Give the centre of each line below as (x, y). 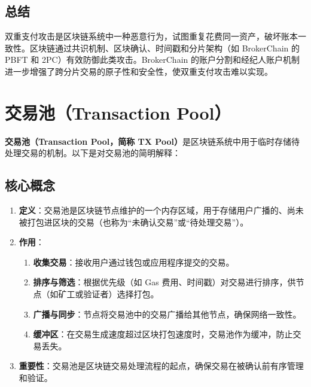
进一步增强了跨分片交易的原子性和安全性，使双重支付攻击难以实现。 (139, 71)
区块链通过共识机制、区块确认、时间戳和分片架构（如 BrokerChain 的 (164, 48)
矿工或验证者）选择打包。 (109, 294)
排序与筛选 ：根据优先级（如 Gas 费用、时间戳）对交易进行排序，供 (164, 282)
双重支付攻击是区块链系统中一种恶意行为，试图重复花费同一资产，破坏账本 (151, 36)
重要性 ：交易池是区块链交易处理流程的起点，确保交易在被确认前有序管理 (161, 366)
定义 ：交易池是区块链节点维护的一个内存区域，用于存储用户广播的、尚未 (161, 210)
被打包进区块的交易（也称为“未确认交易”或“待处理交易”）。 (134, 222)
